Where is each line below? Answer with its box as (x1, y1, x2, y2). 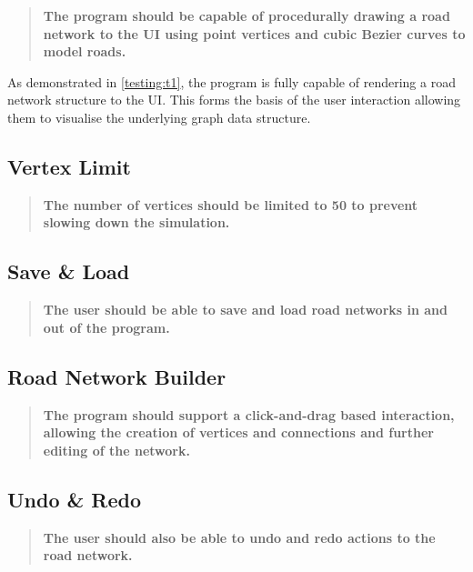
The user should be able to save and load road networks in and (43, 300, 448, 319)
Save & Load (7, 257, 130, 286)
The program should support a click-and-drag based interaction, (43, 405, 455, 424)
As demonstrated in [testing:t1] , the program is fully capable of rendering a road (7, 72, 456, 91)
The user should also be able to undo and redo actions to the (43, 527, 436, 547)
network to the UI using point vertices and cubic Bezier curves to (43, 24, 466, 43)
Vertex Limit (7, 152, 131, 180)
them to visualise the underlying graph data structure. (7, 107, 311, 126)
